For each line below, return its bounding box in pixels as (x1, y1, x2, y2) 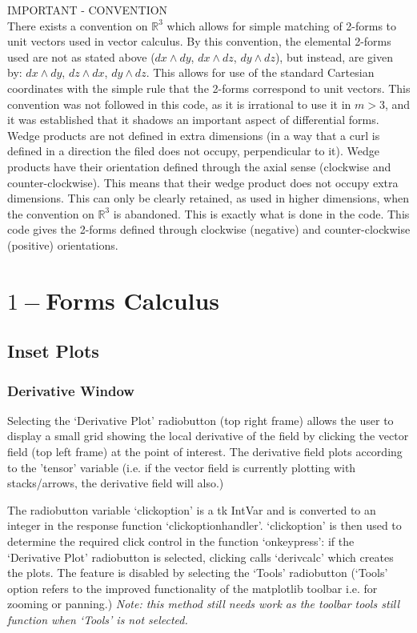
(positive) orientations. (7, 236, 118, 253)
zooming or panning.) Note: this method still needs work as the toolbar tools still (7, 595, 400, 612)
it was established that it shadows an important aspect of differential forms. (7, 111, 379, 128)
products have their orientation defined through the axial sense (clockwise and (7, 158, 391, 174)
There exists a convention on (7, 17, 148, 34)
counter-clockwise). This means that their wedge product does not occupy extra (7, 174, 399, 190)
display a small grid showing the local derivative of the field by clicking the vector (7, 427, 409, 444)
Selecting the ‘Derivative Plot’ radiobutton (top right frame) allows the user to (7, 411, 394, 428)
